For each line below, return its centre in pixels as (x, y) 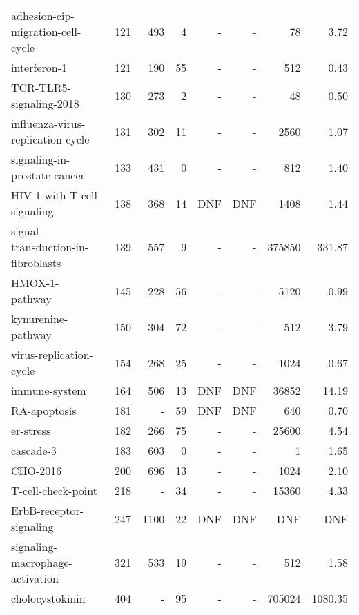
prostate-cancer (48, 175)
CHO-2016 (37, 470)
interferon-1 (39, 67)
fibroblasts (36, 263)
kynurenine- (40, 319)
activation (35, 578)
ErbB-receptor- (48, 510)
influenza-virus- (48, 123)
